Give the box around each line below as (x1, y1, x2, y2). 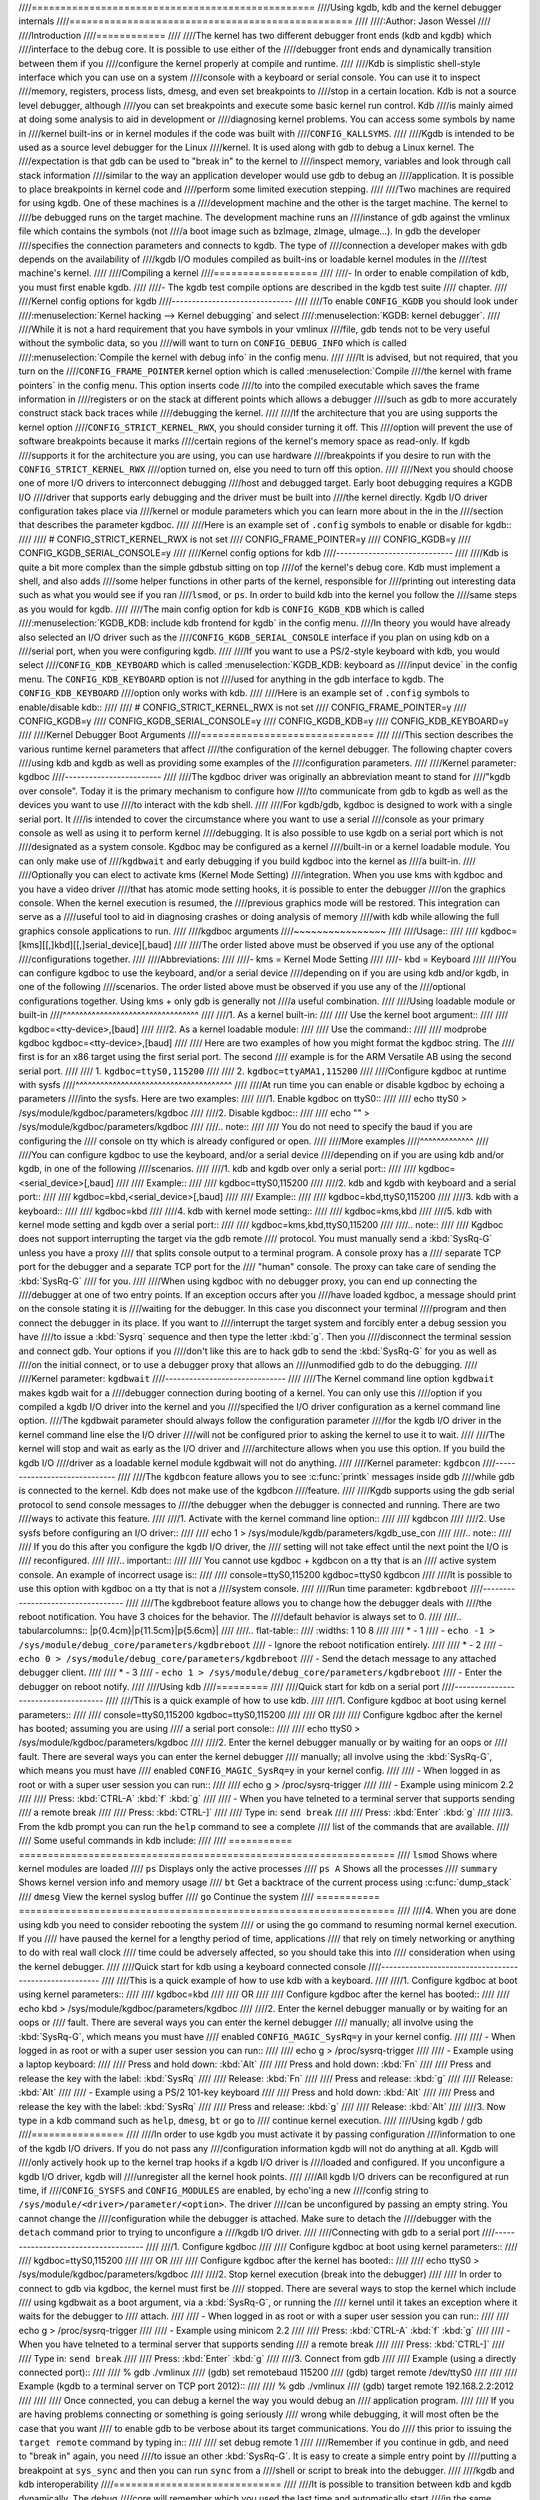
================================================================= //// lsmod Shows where (18, 1848, 498, 1860)
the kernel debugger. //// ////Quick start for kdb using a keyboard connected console (18, 1960, 367, 1972)
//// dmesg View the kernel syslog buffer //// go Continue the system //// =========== (18, 1890, 380, 1902)
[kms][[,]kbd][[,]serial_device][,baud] (18, 939, 172, 951)
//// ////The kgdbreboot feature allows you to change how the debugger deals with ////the (125, 1596, 493, 1609)
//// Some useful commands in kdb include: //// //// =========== (18, 1835, 293, 1847)
